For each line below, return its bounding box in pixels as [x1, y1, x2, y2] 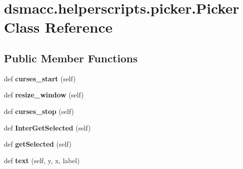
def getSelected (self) [4, 139, 72, 149]
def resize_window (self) [4, 90, 84, 100]
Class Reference [4, 17, 113, 37]
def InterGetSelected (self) [4, 122, 91, 132]
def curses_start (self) [4, 73, 76, 83]
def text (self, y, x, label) [4, 155, 80, 165]
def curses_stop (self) [4, 106, 74, 116]
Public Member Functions [4, 50, 138, 65]
